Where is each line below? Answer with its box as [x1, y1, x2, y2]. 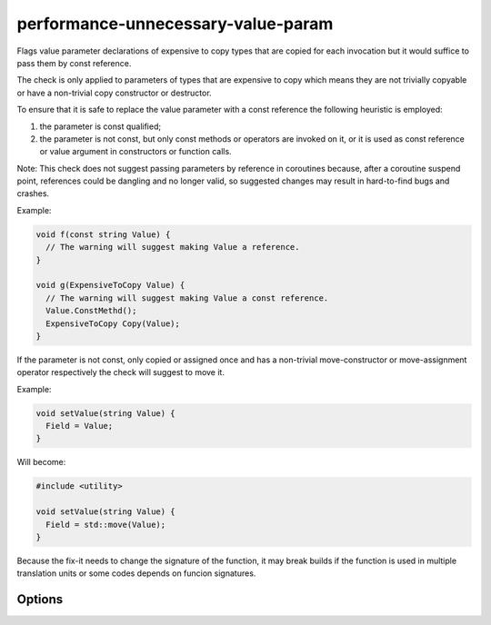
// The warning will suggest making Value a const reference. [45, 293, 329, 303]
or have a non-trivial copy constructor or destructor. [16, 87, 213, 98]
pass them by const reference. [16, 57, 132, 68]
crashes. [16, 188, 50, 199]
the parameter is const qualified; [39, 121, 162, 132]
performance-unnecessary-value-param [16, 14, 334, 34]
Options [16, 591, 64, 608]
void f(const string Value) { [35, 229, 171, 240]
